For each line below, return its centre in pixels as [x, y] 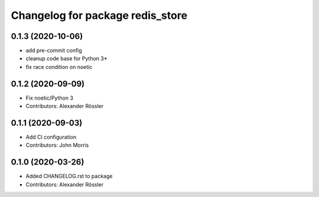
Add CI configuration [51, 137]
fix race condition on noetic [59, 67]
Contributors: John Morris [57, 145]
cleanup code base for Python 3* [66, 58]
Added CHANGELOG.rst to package [69, 176]
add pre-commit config [54, 51]
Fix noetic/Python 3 [50, 98]
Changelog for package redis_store [99, 15]
